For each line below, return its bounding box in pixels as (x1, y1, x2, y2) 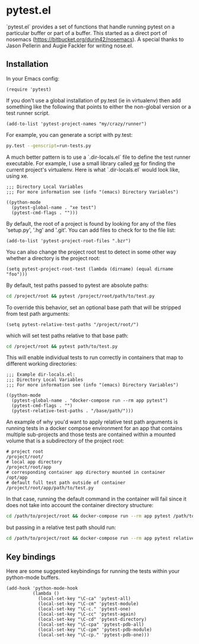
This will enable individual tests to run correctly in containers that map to (6, 354, 184, 361)
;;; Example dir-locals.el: (6, 371, 76, 378)
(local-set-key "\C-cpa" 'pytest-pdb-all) (37, 621, 145, 627)
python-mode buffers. (6, 573, 60, 581)
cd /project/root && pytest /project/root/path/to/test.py (6, 293, 155, 299)
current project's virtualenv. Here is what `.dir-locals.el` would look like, (6, 166, 180, 173)
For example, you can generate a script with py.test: (6, 131, 133, 138)
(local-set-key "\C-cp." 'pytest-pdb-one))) (37, 632, 150, 637)
